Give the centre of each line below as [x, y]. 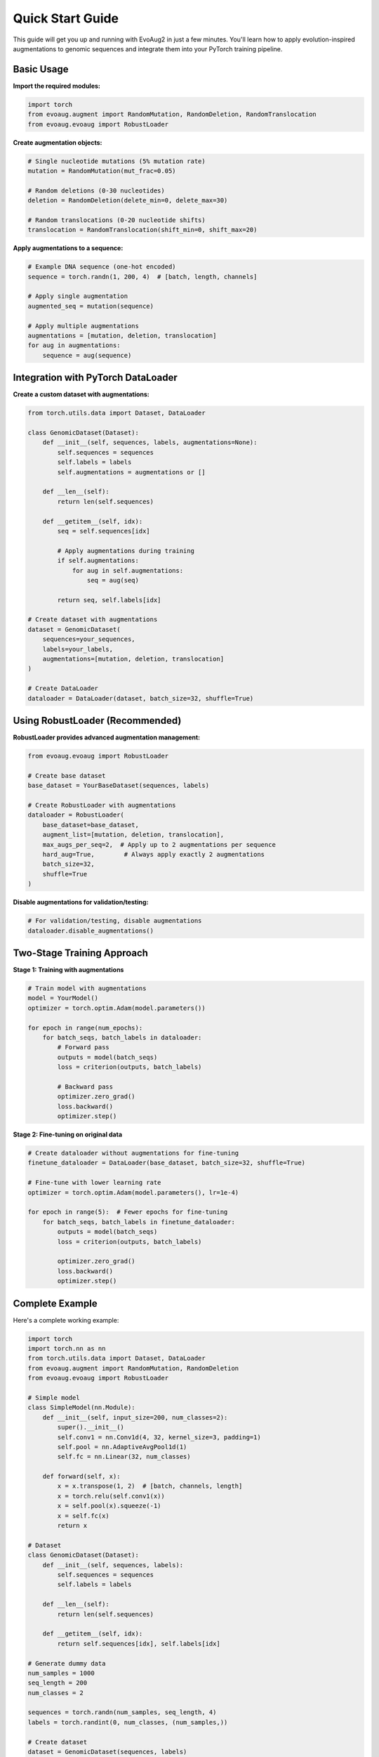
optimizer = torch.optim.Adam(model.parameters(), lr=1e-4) [133, 1192]
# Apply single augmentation [78, 296]
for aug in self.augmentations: [128, 570]
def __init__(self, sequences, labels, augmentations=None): [150, 442]
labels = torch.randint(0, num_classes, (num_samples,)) [128, 1722]
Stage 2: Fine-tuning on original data [68, 1134]
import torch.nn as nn [67, 1349]
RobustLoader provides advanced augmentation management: [106, 737]
